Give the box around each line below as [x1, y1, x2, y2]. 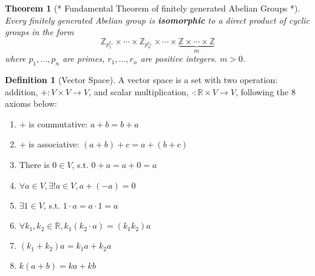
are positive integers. [140, 52, 217, 65]
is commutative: [29, 117, 88, 130]
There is [19, 158, 50, 170]
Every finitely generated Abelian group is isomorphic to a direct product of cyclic [5, 13, 310, 26]
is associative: [29, 138, 80, 150]
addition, [5, 85, 38, 98]
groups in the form [5, 25, 74, 38]
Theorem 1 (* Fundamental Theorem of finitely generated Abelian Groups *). [5, 2, 300, 14]
